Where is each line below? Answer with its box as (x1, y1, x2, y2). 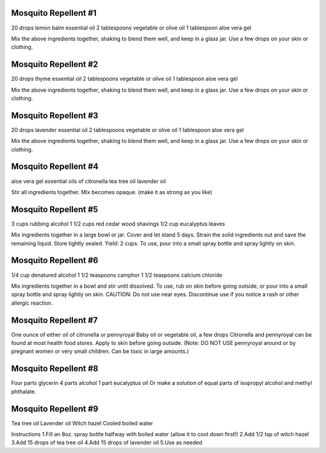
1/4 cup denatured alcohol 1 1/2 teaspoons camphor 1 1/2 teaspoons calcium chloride (11, 271, 223, 279)
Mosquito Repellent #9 (11, 404, 99, 414)
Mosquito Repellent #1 (11, 8, 97, 18)
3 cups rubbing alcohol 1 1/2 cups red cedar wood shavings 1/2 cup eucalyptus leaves (11, 220, 226, 227)
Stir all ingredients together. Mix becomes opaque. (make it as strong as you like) (11, 188, 213, 195)
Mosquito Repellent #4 (11, 162, 99, 172)
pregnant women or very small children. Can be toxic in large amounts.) (11, 347, 190, 355)
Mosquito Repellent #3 (11, 110, 99, 121)
